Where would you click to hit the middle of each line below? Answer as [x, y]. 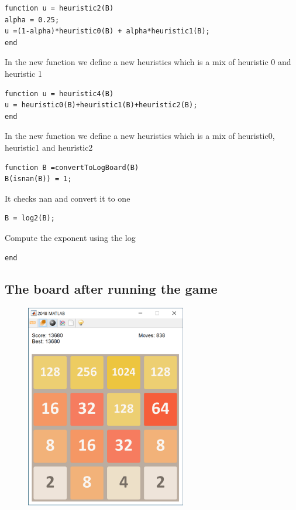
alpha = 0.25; [32, 20]
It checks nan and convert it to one [68, 198]
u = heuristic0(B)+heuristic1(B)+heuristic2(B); [101, 105]
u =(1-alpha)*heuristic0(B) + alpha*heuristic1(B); [107, 31]
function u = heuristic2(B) [59, 8]
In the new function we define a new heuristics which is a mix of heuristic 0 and [148, 62]
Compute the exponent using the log [70, 237]
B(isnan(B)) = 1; [38, 179]
